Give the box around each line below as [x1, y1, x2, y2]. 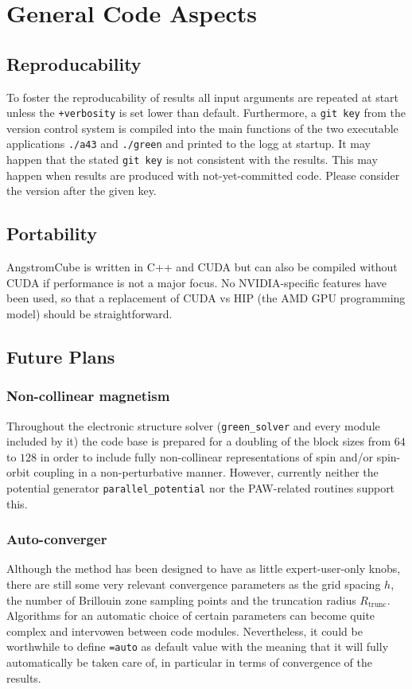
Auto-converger [6, 529, 107, 549]
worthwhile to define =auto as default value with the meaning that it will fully [6, 638, 389, 655]
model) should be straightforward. [6, 305, 173, 321]
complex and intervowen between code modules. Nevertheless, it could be [6, 622, 363, 639]
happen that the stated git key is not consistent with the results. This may [6, 151, 378, 168]
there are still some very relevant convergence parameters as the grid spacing [6, 576, 381, 592]
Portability [6, 221, 97, 246]
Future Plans [6, 344, 115, 368]
